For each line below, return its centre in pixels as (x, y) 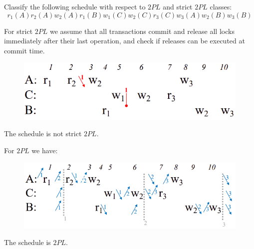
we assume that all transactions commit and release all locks (142, 31)
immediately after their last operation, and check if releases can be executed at (125, 41)
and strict (178, 6)
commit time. (24, 50)
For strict (18, 31)
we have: (45, 150)
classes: (221, 6)
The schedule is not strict (43, 133)
